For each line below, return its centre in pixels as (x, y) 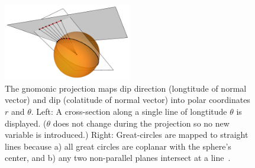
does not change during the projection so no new (141, 123)
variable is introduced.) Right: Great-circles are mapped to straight (127, 135)
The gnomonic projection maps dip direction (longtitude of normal (126, 88)
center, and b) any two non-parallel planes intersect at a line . (118, 158)
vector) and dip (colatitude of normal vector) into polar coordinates (127, 100)
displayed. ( (26, 123)
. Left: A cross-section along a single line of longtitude (129, 111)
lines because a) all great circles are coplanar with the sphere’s (118, 146)
